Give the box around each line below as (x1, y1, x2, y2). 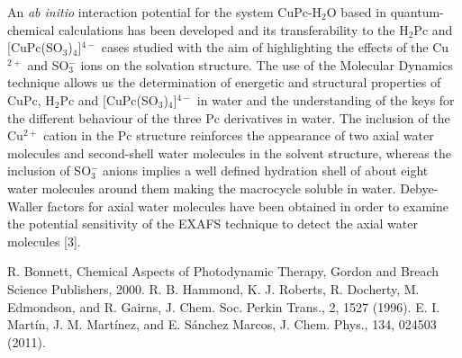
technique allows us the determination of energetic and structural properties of (7, 73, 441, 92)
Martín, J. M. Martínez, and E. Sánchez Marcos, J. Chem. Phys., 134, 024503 (7, 315, 437, 334)
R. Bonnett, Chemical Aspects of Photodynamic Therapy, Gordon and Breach (7, 262, 439, 281)
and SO (27, 55, 69, 74)
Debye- (400, 178, 439, 197)
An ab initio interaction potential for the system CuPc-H (7, 3, 322, 21)
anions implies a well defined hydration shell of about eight (103, 161, 429, 180)
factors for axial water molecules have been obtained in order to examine (47, 196, 448, 215)
